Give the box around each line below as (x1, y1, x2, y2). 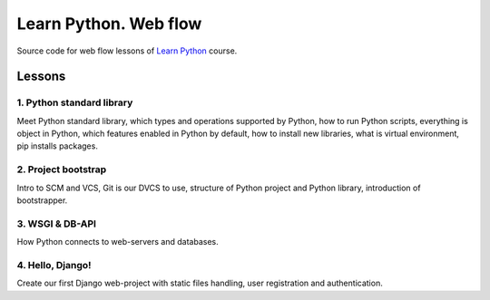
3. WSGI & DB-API (16, 218, 97, 230)
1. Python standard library (16, 96, 133, 109)
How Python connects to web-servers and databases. (16, 237, 219, 247)
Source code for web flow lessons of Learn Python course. (16, 45, 238, 56)
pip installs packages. (16, 140, 99, 151)
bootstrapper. (16, 195, 68, 206)
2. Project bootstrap (16, 163, 107, 176)
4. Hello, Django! (16, 258, 92, 271)
